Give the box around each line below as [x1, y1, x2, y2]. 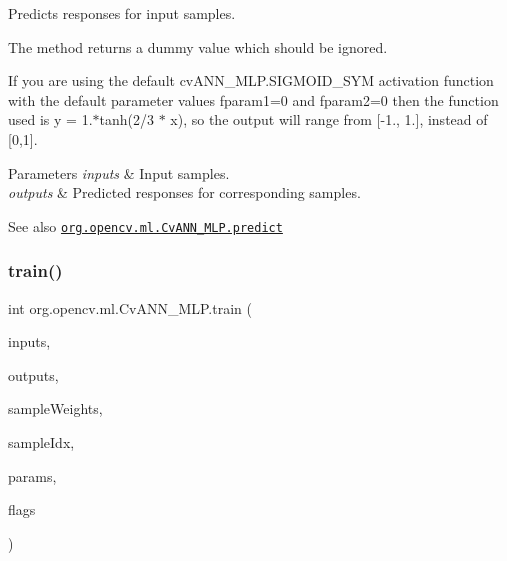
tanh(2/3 [99, 109, 155, 130]
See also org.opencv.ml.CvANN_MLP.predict [8, 215, 283, 236]
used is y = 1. [8, 109, 93, 130]
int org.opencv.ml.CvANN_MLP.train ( [8, 297, 252, 318]
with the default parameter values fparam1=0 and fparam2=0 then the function [8, 89, 499, 110]
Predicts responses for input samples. [8, 3, 236, 23]
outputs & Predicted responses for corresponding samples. [8, 182, 361, 203]
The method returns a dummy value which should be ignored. [8, 36, 388, 57]
